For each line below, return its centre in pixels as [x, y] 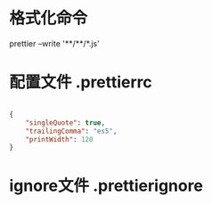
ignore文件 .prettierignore [106, 186]
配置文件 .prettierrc [81, 82]
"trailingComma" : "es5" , [71, 131]
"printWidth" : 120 [59, 139]
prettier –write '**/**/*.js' [54, 43]
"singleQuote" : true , [65, 122]
